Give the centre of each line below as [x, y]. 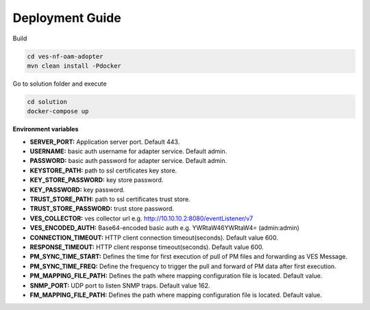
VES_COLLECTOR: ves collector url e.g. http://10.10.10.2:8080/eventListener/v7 [141, 218]
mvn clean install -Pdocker [74, 66]
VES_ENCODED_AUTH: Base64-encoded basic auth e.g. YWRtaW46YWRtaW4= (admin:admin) [164, 228]
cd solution [47, 102]
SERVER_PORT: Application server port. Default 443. [105, 142]
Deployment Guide [67, 18]
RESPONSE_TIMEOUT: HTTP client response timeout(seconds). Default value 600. [147, 247]
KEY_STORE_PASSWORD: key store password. [97, 180]
